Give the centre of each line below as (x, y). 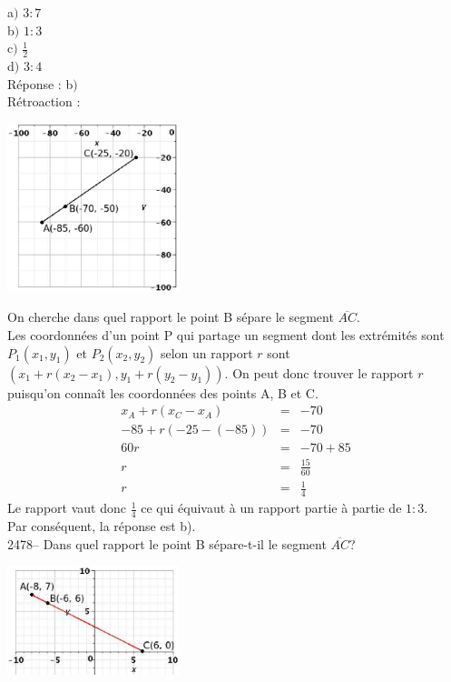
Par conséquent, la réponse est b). (102, 525)
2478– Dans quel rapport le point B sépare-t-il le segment (167, 543)
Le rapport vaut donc (67, 508)
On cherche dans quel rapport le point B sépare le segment (171, 317)
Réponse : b (40, 83)
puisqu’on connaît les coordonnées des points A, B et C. (163, 392)
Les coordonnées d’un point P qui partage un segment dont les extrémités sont (226, 335)
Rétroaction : (44, 101)
